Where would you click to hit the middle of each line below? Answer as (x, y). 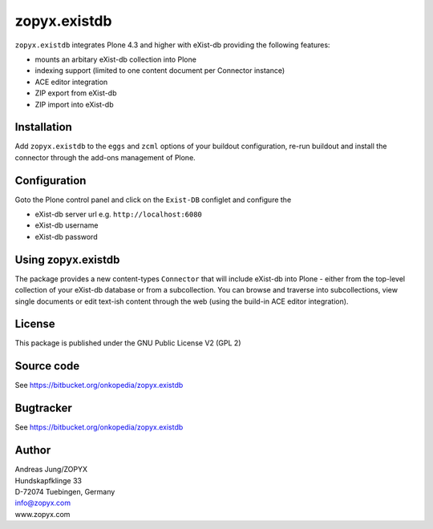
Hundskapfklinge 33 (48, 480)
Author (33, 450)
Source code (47, 366)
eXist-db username (67, 225)
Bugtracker (43, 408)
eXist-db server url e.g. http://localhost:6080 (118, 214)
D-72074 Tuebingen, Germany (65, 491)
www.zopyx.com (42, 514)
